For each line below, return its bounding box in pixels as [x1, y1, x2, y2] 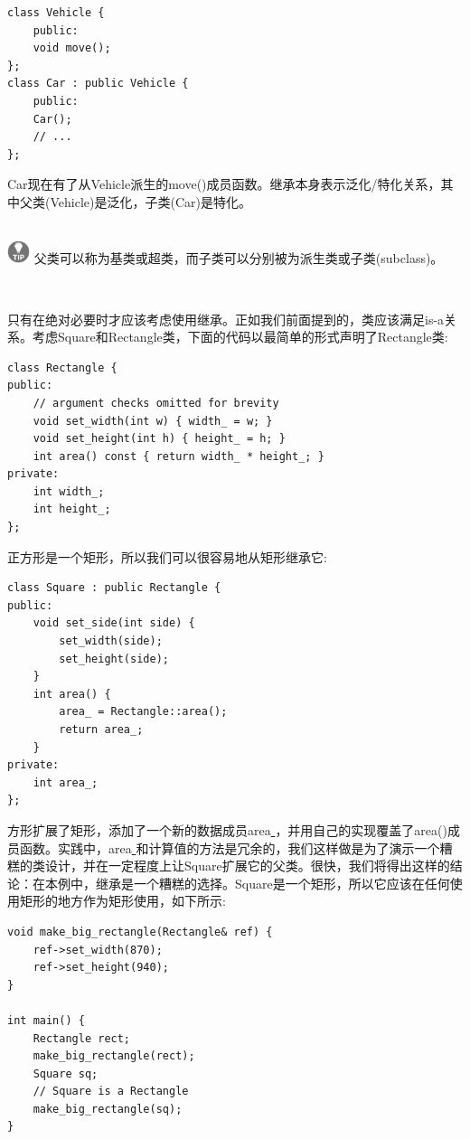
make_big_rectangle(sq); [33, 1102, 183, 1115]
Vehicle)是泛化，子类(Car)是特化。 [50, 192, 251, 211]
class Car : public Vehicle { [7, 77, 189, 90]
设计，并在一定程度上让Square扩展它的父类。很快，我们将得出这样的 [44, 856, 450, 875]
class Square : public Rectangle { [7, 581, 221, 595]
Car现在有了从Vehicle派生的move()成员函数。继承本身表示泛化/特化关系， [7, 174, 441, 193]
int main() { [7, 1013, 85, 1027]
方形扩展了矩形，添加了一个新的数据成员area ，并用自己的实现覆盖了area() [7, 820, 447, 839]
